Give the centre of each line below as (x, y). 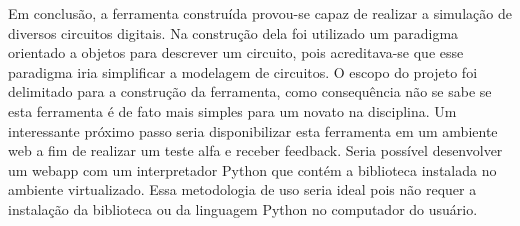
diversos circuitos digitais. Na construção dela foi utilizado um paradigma (233, 32)
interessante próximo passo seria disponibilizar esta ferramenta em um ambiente (253, 130)
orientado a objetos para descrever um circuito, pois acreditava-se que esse (236, 52)
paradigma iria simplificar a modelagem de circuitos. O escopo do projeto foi (243, 71)
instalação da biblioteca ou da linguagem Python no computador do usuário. (243, 208)
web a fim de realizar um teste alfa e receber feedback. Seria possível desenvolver (255, 150)
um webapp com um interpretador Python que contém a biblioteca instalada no (252, 169)
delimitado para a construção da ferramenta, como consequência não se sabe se (250, 91)
